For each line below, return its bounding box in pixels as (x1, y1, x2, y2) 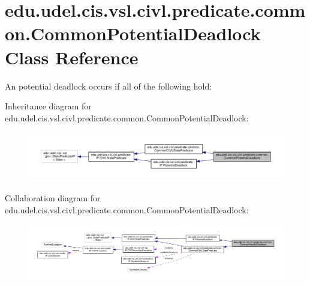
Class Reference (5, 44, 139, 69)
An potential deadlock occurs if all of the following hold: (5, 79, 212, 92)
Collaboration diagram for (5, 192, 101, 204)
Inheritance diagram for (5, 100, 92, 112)
